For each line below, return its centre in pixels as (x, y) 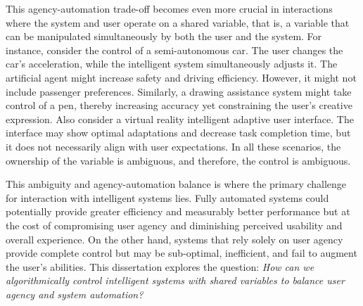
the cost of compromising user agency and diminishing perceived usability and (174, 225)
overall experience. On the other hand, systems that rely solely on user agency (174, 239)
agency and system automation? (75, 294)
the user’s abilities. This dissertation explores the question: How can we (160, 266)
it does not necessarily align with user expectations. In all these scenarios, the (173, 146)
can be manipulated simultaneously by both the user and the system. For (164, 36)
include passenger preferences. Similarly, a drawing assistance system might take (179, 91)
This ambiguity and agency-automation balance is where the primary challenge (176, 184)
